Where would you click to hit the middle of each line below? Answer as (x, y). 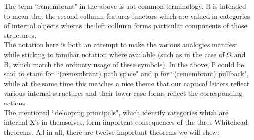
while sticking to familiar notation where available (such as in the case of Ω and (125, 54)
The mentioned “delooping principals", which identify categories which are (116, 112)
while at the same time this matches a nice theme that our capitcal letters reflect (127, 83)
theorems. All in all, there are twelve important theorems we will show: (112, 131)
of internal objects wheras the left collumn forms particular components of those (126, 25)
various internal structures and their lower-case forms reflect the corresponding (123, 93)
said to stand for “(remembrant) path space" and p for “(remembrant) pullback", (126, 74)
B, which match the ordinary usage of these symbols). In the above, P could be (124, 64)
